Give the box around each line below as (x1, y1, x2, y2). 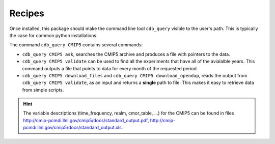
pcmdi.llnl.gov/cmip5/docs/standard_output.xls (23, 125, 122, 131)
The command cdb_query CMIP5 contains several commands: (9, 42, 143, 48)
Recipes (9, 8, 44, 19)
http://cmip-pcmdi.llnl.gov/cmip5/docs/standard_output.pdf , (23, 117, 149, 123)
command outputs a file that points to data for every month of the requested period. (22, 65, 198, 71)
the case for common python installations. (9, 32, 98, 38)
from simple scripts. (22, 87, 64, 93)
